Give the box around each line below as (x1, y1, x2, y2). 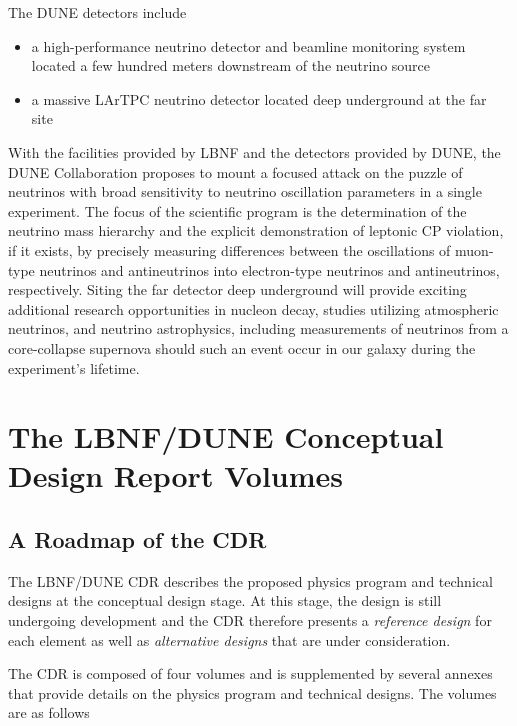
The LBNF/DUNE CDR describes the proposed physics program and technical (8, 570, 493, 591)
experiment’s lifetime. (8, 357, 140, 378)
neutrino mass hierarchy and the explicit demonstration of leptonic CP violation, (8, 220, 504, 241)
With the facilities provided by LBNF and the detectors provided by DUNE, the (8, 141, 501, 162)
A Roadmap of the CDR (8, 524, 267, 555)
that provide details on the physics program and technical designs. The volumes (8, 682, 497, 703)
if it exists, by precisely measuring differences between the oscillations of (8, 239, 451, 260)
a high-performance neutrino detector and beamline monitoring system (31, 35, 466, 56)
